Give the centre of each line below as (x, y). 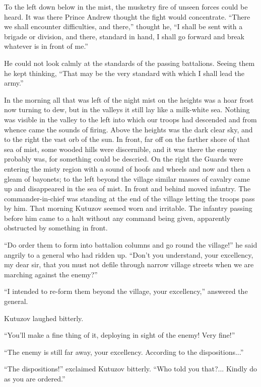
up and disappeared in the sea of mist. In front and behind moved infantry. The (127, 188)
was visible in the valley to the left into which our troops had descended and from (130, 119)
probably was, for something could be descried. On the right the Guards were (124, 159)
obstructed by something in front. (56, 228)
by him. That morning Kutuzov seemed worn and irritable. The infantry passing (128, 208)
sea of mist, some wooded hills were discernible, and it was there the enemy (121, 149)
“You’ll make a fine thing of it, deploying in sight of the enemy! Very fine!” (120, 335)
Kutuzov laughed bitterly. (44, 318)
